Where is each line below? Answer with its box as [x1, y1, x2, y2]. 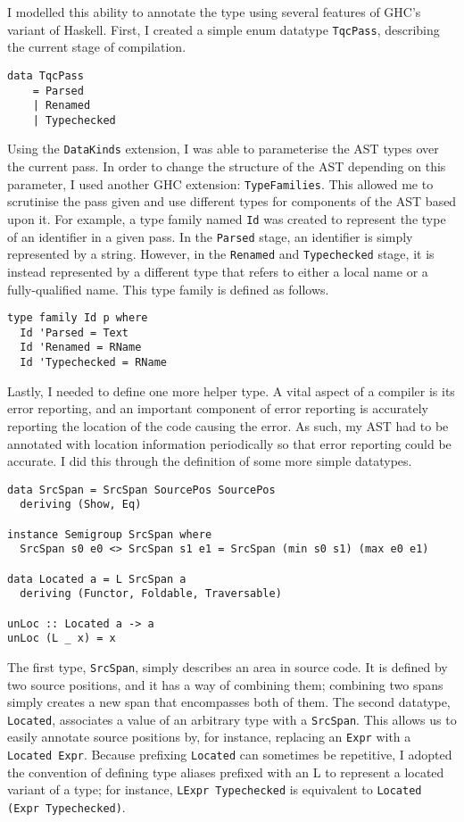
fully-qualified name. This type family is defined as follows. [7, 279, 329, 298]
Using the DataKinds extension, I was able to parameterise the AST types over [7, 139, 439, 158]
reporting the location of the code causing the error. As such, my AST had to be [7, 416, 449, 435]
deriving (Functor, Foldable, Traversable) [20, 587, 282, 601]
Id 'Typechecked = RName [20, 356, 167, 369]
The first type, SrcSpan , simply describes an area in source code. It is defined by [7, 657, 448, 676]
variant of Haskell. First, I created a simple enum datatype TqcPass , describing [7, 20, 440, 38]
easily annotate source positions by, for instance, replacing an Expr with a [7, 727, 411, 746]
